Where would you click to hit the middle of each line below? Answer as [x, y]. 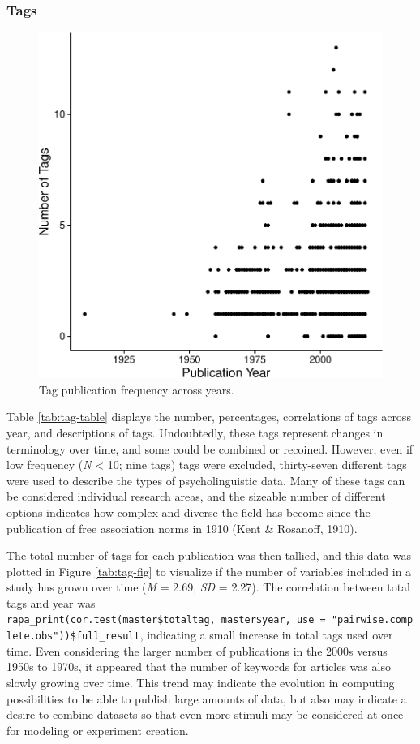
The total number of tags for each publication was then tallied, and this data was [209, 555]
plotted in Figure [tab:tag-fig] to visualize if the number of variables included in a [209, 571]
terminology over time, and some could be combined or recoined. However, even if [210, 448]
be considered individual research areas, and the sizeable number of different [196, 496]
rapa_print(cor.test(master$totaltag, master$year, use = [166, 620]
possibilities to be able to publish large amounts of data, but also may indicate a [207, 698]
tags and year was [51, 602]
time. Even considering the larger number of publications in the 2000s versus [197, 650]
